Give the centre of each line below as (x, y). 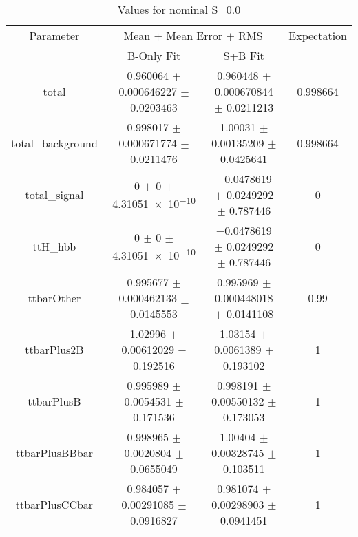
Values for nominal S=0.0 (179, 9)
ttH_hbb (54, 246)
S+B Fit (244, 55)
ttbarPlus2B (54, 349)
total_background (54, 143)
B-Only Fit (154, 55)
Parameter (54, 35)
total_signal (54, 194)
